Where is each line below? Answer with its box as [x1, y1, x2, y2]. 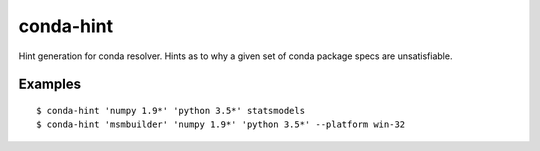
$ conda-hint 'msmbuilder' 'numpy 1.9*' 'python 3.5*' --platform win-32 [36, 119, 406, 130]
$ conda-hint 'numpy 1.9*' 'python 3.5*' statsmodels [36, 105, 305, 116]
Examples [18, 76, 82, 93]
